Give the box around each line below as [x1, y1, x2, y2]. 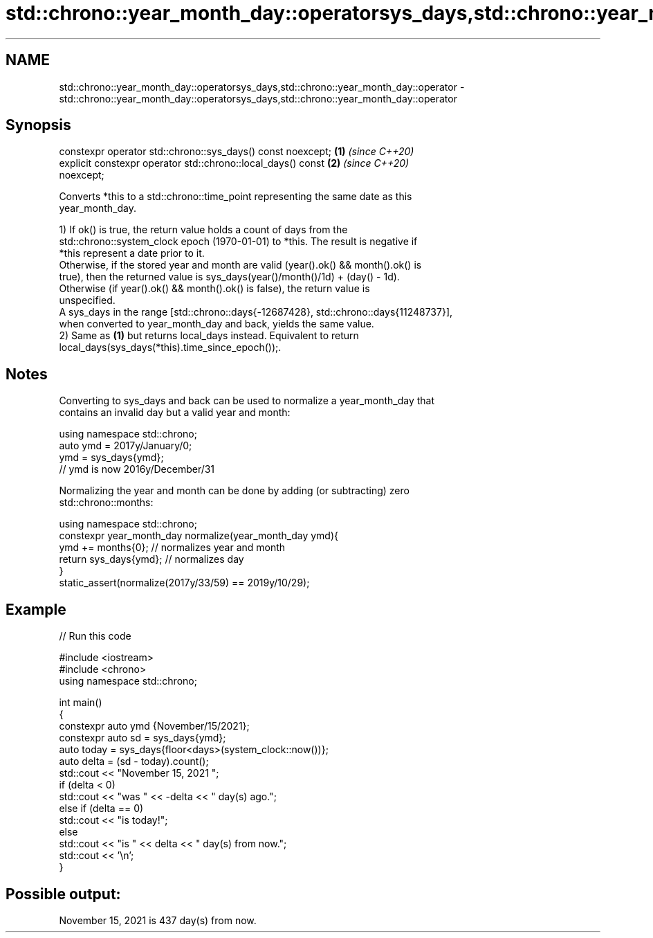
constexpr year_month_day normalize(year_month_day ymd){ [59, 530, 338, 542]
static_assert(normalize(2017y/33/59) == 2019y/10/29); [59, 577, 310, 589]
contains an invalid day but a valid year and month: [59, 406, 291, 419]
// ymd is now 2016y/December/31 [59, 463, 215, 476]
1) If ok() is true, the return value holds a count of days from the [59, 224, 348, 236]
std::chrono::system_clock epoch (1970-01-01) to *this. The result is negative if [59, 235, 418, 248]
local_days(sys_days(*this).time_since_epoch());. [59, 341, 282, 354]
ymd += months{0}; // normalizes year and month [59, 541, 286, 554]
